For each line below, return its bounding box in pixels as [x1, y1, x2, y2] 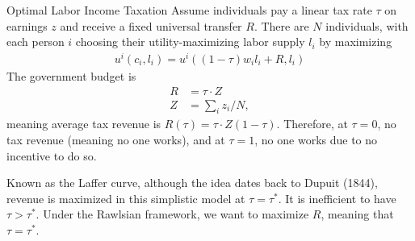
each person [6, 33, 65, 50]
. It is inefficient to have [278, 189, 396, 206]
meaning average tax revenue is [6, 115, 161, 132]
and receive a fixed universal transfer [60, 17, 242, 34]
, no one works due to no [254, 131, 378, 148]
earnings [6, 17, 48, 34]
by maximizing [319, 33, 392, 50]
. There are [254, 17, 309, 34]
